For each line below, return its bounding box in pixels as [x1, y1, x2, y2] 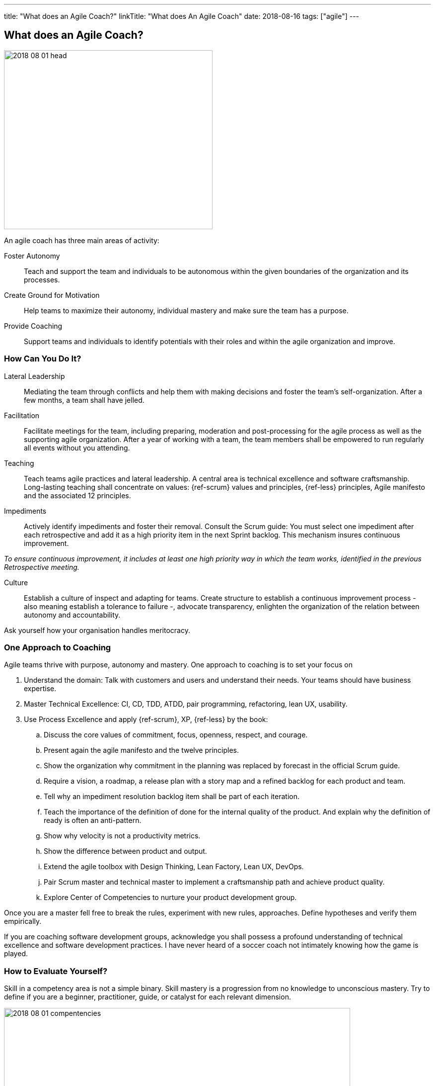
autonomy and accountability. [24, 610, 121, 619]
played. [4, 949, 28, 958]
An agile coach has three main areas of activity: [4, 236, 159, 245]
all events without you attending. [24, 443, 130, 452]
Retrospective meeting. [4, 562, 79, 571]
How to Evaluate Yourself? [4, 966, 108, 976]
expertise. [24, 684, 57, 693]
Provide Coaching [4, 321, 63, 330]
